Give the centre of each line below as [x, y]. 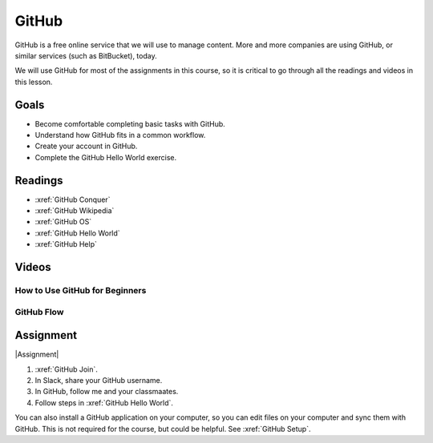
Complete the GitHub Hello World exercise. [106, 157]
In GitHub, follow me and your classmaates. [107, 392]
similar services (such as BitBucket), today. [86, 55]
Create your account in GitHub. [86, 146]
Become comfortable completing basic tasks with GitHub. [130, 123]
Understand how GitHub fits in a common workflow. [120, 135]
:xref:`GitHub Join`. [66, 369]
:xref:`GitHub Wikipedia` [75, 211]
